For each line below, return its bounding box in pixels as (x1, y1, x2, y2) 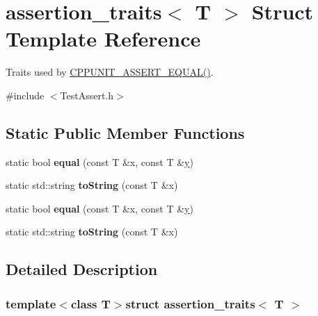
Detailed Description (6, 258, 158, 280)
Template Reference (6, 24, 201, 53)
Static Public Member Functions (6, 122, 245, 143)
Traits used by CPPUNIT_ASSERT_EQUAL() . (6, 65, 214, 79)
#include (6, 88, 45, 102)
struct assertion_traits (125, 294, 255, 312)
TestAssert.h (60, 88, 114, 102)
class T (70, 294, 111, 312)
